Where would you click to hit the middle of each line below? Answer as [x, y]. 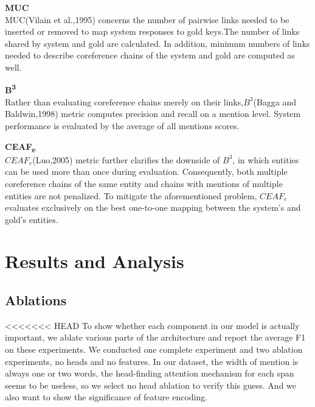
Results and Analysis [95, 261]
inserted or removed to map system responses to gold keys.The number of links [152, 31]
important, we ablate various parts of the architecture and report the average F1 [155, 337]
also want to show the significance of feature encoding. [106, 397]
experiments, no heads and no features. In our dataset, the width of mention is [152, 361]
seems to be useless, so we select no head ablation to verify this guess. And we [151, 385]
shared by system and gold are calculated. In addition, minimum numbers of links [157, 43]
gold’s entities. [32, 219]
